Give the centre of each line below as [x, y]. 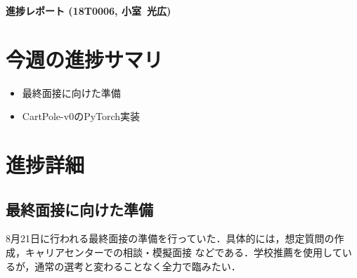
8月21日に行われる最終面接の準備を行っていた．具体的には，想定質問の [170, 238]
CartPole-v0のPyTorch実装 [81, 116]
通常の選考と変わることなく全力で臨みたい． [138, 266]
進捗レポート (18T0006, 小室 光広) [89, 11]
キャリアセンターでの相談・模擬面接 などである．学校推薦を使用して [183, 252]
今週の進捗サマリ [85, 59]
